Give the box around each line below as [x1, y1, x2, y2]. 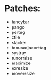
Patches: [4, 3, 41, 14]
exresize [11, 65, 28, 71]
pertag [11, 29, 25, 35]
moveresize [11, 70, 35, 76]
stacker [11, 39, 27, 45]
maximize [11, 60, 31, 66]
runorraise [11, 55, 32, 61]
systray [11, 49, 26, 56]
